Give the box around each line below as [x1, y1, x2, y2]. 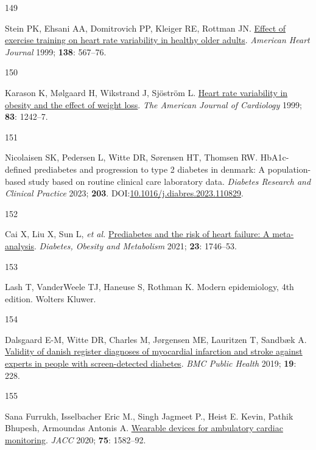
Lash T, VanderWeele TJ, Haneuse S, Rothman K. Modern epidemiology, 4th [5, 280, 294, 293]
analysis [5, 239, 34, 252]
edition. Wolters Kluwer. [5, 292, 96, 305]
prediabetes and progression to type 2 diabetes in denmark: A [34, 162, 265, 175]
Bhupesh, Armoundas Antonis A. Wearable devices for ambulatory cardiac [5, 421, 283, 434]
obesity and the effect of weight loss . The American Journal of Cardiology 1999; [5, 98, 302, 111]
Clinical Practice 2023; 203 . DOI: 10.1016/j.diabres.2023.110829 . [5, 187, 244, 199]
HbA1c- [260, 151, 289, 164]
